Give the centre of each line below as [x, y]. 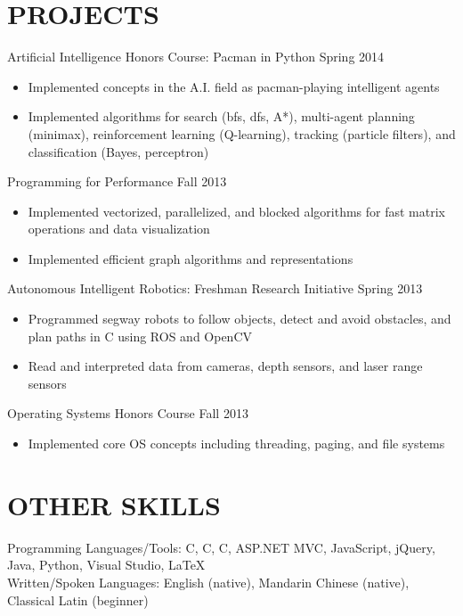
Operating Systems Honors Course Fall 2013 [128, 413]
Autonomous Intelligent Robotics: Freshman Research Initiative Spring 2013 [215, 288]
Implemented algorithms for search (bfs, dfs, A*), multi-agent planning [221, 116]
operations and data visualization [119, 229]
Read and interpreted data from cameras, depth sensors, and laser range [225, 366]
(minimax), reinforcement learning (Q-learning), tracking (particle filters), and [242, 133]
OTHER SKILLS [114, 504]
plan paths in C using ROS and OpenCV [140, 336]
